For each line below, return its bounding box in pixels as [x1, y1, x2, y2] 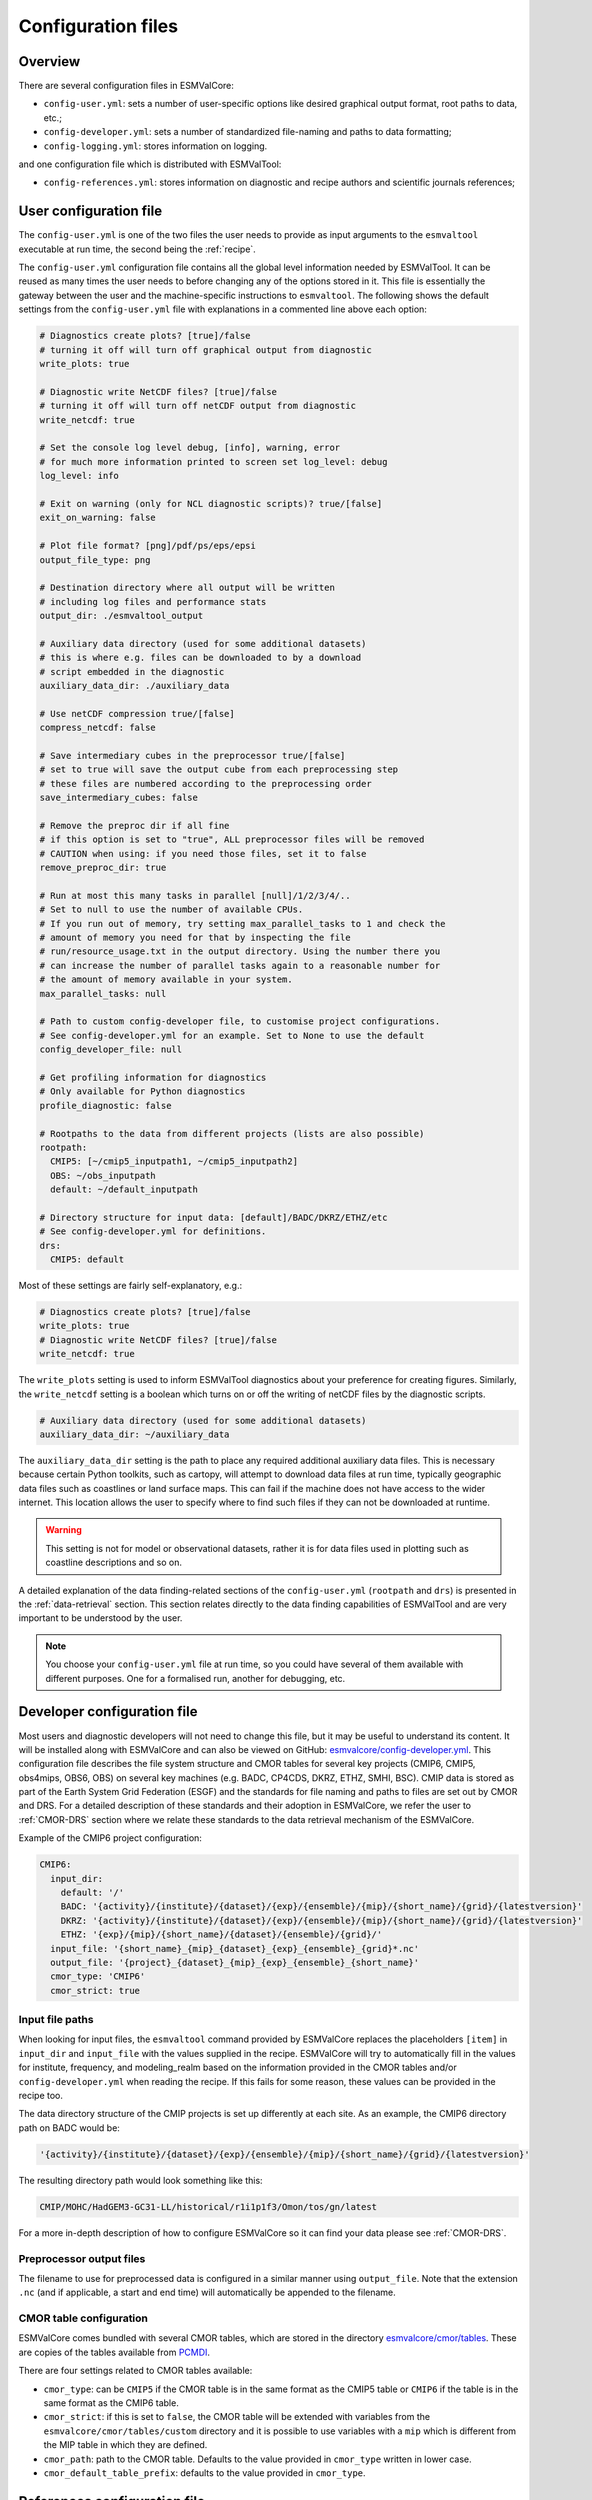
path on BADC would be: [18, 2121, 120, 2134]
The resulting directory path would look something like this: [18, 2174, 264, 2186]
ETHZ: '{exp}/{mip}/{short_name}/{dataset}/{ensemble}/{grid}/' [60, 1929, 383, 1940]
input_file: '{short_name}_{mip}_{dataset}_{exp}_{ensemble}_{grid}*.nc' [50, 1943, 420, 1954]
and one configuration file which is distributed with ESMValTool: [18, 158, 282, 170]
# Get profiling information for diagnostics [39, 1071, 267, 1083]
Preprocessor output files [18, 2251, 146, 2265]
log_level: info [39, 470, 120, 482]
